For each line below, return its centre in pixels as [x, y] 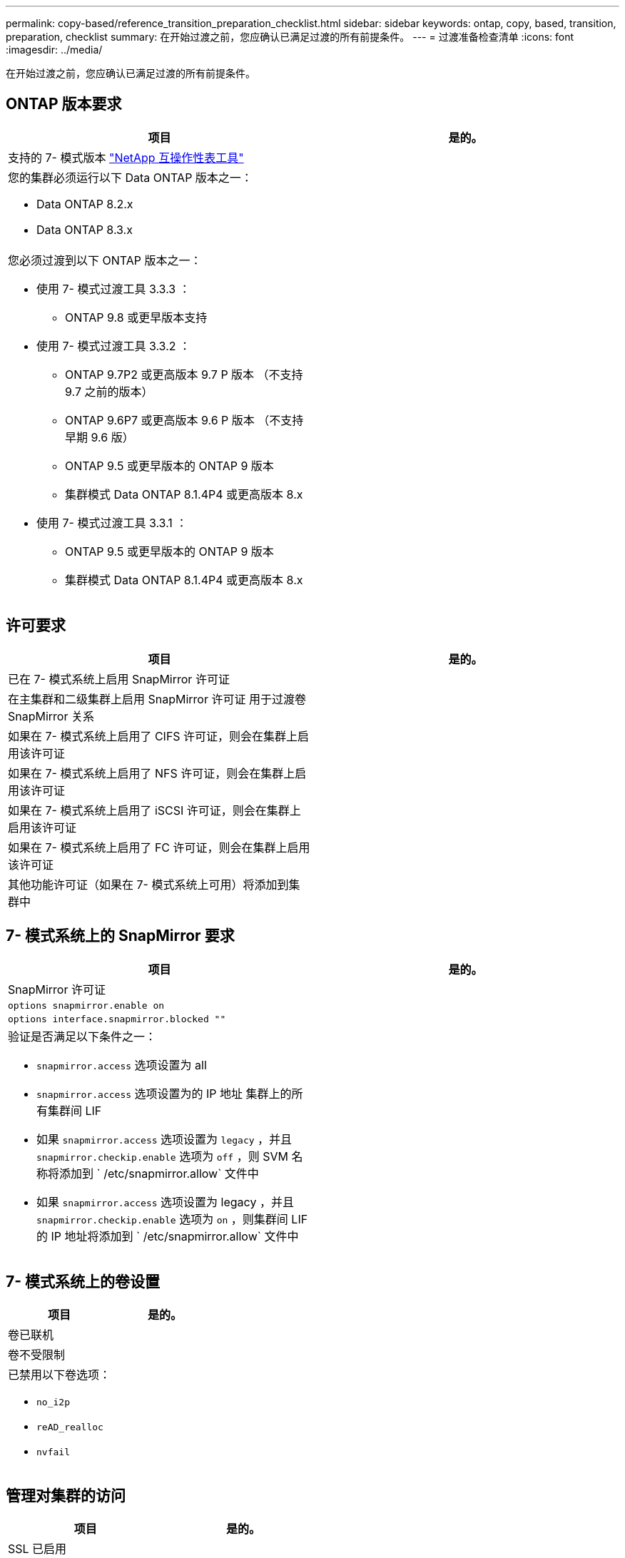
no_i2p [53, 1402]
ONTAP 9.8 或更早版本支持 [136, 317]
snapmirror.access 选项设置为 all [122, 1065]
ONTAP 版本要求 [64, 104]
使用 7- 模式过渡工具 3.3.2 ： [114, 346]
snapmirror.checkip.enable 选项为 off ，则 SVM [162, 1156]
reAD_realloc [70, 1427]
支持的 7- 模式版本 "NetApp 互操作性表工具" [126, 157]
